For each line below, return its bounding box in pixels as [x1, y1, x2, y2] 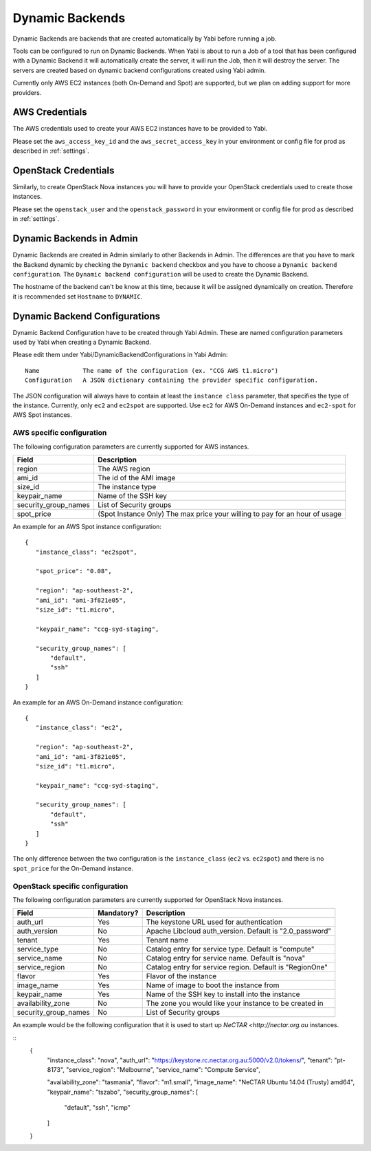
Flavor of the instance [146, 971, 216, 981]
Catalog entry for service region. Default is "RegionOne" [146, 962, 328, 972]
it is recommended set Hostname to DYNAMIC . [12, 292, 143, 301]
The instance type [97, 482, 157, 491]
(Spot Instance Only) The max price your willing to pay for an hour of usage [97, 509, 342, 519]
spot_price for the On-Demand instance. [12, 864, 134, 872]
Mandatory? [97, 908, 139, 918]
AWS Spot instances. [12, 411, 72, 419]
